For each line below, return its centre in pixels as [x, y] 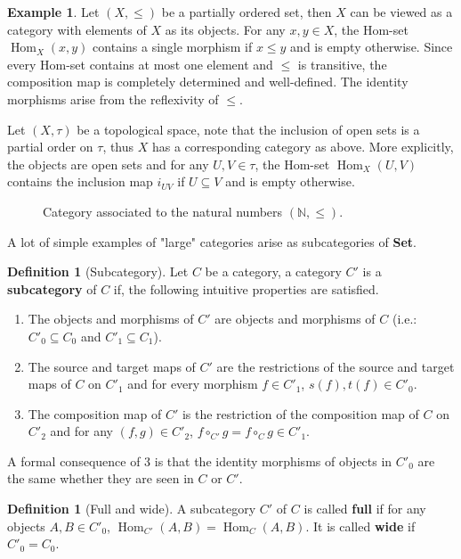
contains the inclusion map [80, 181]
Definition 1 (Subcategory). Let [98, 271]
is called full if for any [365, 509]
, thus [118, 147]
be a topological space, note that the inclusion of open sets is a [248, 129]
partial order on [50, 147]
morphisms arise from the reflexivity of [113, 99]
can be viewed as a [401, 12]
